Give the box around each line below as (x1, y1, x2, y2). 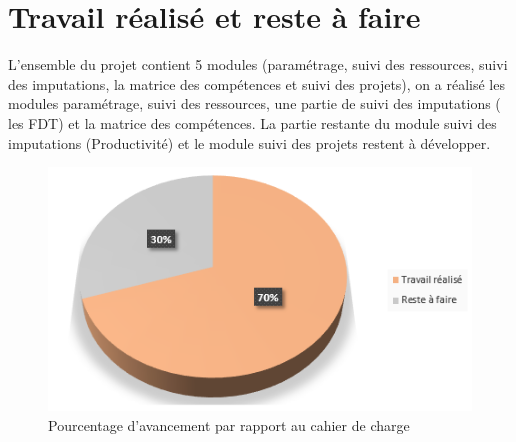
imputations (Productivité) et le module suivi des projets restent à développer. (8, 132, 491, 153)
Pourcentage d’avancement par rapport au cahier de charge (48, 414, 410, 435)
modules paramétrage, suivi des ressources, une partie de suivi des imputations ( (8, 93, 501, 114)
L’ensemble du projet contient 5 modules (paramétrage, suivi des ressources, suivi (8, 54, 508, 75)
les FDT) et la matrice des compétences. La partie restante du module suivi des (8, 112, 497, 133)
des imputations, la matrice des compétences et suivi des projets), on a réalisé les (8, 73, 505, 94)
